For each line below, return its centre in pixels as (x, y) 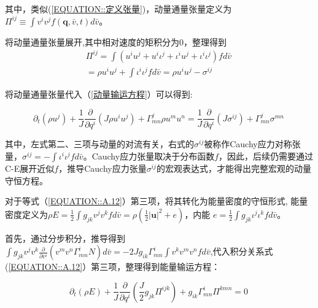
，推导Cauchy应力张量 (103, 168)
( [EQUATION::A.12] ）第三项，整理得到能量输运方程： (113, 267)
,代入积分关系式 (242, 251)
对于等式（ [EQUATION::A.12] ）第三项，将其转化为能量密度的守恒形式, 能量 (157, 201)
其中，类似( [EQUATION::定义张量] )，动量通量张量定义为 (118, 9)
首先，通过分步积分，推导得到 (65, 238)
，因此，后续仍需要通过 (266, 156)
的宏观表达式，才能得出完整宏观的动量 (234, 168)
